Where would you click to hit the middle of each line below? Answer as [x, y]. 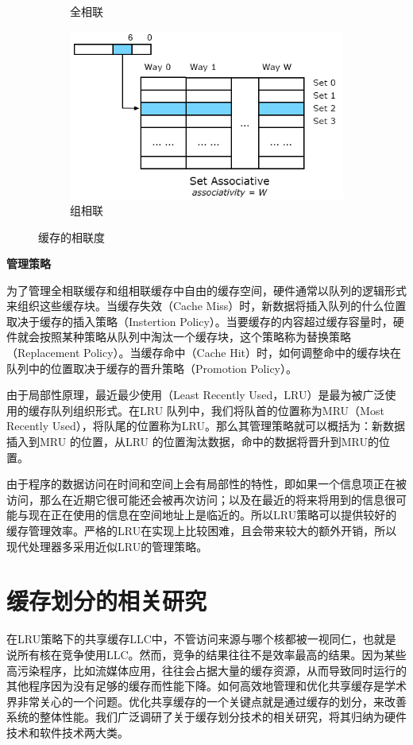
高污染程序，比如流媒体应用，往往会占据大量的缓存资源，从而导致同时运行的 [206, 670]
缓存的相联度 [71, 237]
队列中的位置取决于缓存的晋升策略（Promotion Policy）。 [152, 368]
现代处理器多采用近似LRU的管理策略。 [107, 546]
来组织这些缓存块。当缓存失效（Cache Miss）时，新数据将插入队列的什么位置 [206, 306]
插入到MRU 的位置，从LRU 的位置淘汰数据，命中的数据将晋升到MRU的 [193, 442]
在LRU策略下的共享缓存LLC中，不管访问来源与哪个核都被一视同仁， [185, 639]
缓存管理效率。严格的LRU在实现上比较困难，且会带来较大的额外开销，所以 [202, 531]
